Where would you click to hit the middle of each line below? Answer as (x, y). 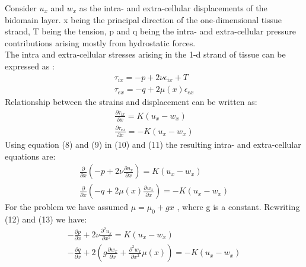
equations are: (30, 156)
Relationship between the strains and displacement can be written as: (131, 102)
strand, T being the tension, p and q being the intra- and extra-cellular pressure (150, 31)
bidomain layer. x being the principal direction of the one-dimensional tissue (144, 19)
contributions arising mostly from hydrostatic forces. (100, 42)
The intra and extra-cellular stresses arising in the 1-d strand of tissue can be (145, 54)
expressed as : (30, 66)
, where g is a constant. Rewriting (238, 207)
